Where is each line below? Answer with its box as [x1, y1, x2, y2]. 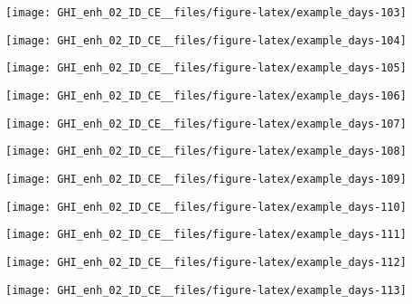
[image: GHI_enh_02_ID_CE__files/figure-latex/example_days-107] [5, 117, 407, 130]
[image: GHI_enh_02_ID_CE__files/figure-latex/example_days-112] [5, 255, 407, 269]
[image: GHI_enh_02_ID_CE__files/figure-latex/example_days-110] [5, 200, 407, 214]
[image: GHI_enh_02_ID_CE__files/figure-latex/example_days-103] [5, 6, 407, 19]
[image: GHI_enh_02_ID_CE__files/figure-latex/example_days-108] [5, 145, 407, 158]
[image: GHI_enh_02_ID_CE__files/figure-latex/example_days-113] [5, 283, 407, 297]
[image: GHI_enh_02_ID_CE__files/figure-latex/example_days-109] [5, 172, 407, 185]
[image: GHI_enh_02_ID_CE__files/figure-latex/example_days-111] [5, 228, 407, 242]
